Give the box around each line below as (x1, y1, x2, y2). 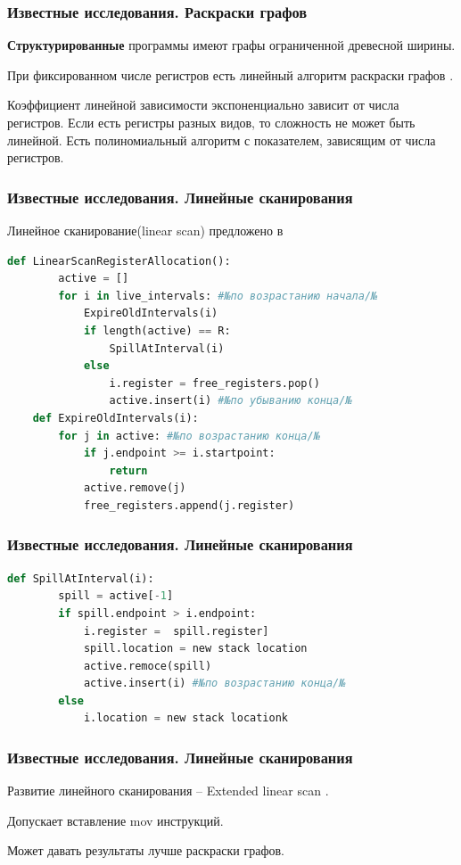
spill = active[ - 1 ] (58, 589, 174, 603)
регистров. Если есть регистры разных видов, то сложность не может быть (7, 113, 416, 131)
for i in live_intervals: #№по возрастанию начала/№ (58, 289, 378, 302)
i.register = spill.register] (83, 624, 269, 638)
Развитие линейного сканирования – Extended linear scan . (7, 781, 329, 800)
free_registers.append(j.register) (83, 498, 295, 512)
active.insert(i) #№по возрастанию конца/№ (83, 677, 346, 690)
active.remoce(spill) (83, 659, 212, 672)
